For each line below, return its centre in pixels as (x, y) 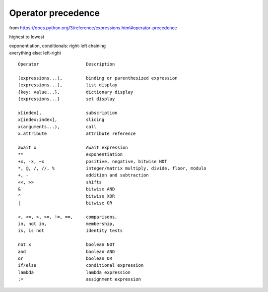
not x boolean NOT (67, 245)
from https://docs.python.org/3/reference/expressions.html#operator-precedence (93, 28)
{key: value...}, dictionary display (76, 92)
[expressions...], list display (68, 85)
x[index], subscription (68, 113)
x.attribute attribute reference (77, 134)
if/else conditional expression (81, 265)
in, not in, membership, (67, 224)
